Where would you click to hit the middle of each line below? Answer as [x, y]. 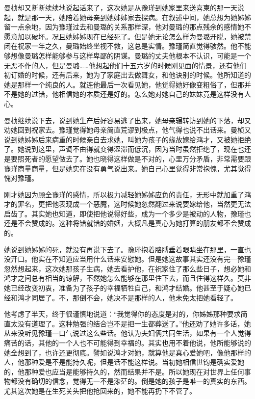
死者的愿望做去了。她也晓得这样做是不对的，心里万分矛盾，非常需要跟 [138, 158]
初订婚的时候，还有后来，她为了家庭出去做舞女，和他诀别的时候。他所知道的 [127, 75]
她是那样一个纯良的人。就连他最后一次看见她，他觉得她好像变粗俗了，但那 [124, 84]
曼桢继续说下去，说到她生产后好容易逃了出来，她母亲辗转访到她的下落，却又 [127, 120]
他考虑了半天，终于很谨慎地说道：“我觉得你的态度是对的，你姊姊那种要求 [122, 314]
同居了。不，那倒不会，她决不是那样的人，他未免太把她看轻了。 [134, 297]
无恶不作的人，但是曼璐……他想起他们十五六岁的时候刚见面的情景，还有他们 [125, 65]
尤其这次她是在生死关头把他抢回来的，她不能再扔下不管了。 [100, 390]
